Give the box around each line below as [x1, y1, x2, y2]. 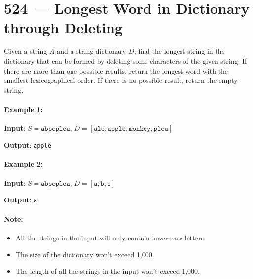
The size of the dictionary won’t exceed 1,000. [15, 249, 154, 259]
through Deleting [4, 17, 123, 38]
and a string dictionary [57, 46, 126, 56]
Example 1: [4, 104, 43, 114]
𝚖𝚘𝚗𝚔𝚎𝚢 [129, 125, 151, 133]
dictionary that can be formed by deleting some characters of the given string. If [4, 55, 247, 66]
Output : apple [4, 139, 51, 150]
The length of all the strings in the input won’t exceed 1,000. [15, 266, 200, 276]
